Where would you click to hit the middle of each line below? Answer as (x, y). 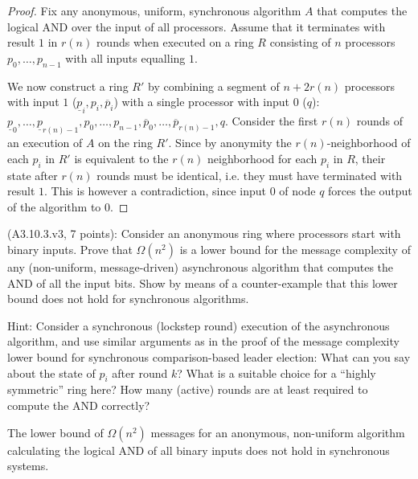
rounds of (380, 121)
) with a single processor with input (201, 102)
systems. (28, 466)
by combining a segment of (213, 86)
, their (370, 158)
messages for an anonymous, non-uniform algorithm (278, 432)
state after (33, 175)
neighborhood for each (262, 158)
